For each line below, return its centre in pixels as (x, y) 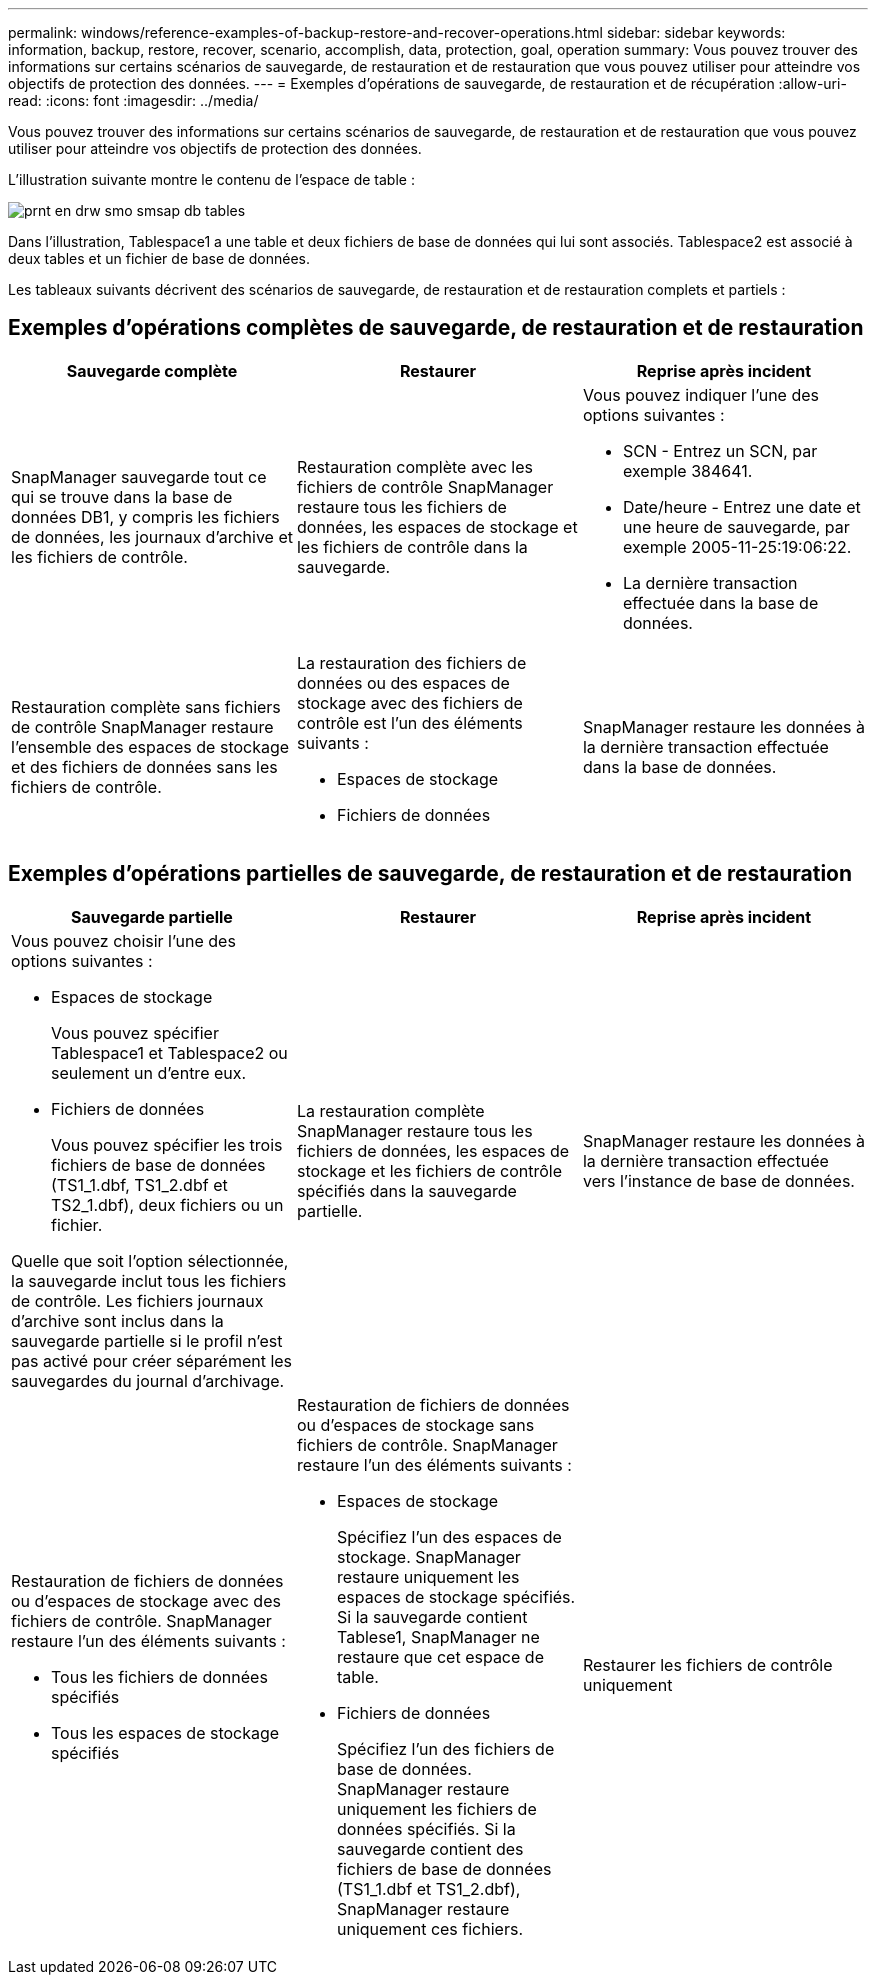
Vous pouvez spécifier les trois (167, 1144)
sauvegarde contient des (430, 1848)
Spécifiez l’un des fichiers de (445, 1748)
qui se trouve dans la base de (122, 496)
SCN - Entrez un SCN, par (720, 450)
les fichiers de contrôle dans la (412, 546)
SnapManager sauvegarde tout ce (139, 476)
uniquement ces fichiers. (429, 1928)
